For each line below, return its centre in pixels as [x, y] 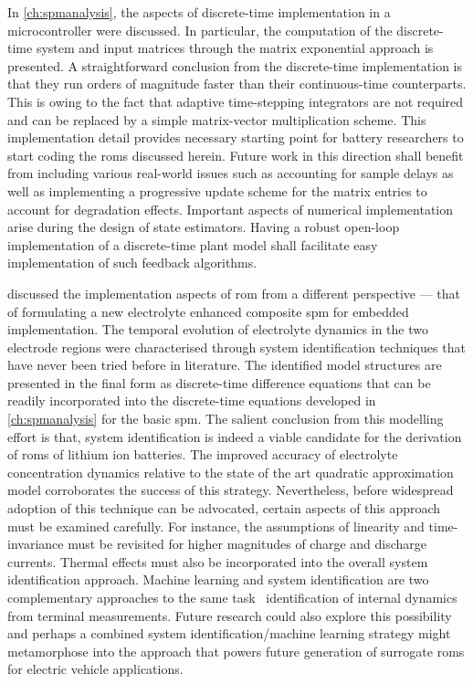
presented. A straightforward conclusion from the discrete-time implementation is [235, 65]
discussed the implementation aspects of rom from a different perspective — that [234, 293]
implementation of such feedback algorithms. [132, 263]
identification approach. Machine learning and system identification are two [218, 579]
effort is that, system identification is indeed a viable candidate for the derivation [235, 436]
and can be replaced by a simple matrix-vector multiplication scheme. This [217, 119]
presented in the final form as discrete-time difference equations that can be [219, 382]
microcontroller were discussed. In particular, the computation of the [200, 30]
